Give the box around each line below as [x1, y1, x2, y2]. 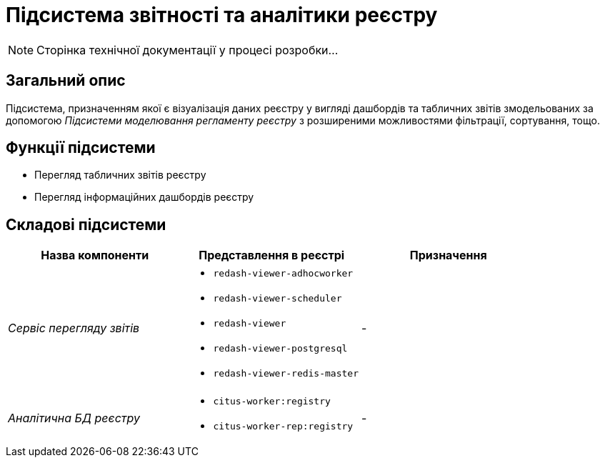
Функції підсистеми [6, 139, 156, 157]
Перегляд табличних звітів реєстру [34, 169, 206, 181]
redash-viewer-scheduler [213, 293, 342, 304]
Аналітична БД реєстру [8, 411, 141, 426]
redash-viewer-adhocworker [213, 268, 354, 279]
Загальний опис [6, 71, 126, 90]
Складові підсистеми [6, 215, 166, 234]
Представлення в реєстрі [199, 248, 345, 263]
